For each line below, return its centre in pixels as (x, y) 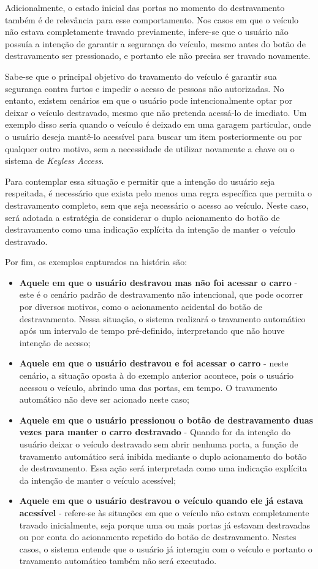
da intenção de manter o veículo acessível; (98, 480)
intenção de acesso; (55, 342)
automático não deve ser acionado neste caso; (104, 399)
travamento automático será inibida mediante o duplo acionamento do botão (163, 456)
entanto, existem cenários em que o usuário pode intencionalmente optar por (149, 100)
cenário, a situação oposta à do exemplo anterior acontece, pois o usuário (157, 375)
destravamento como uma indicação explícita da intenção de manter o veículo (150, 229)
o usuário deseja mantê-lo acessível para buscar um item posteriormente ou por (153, 136)
